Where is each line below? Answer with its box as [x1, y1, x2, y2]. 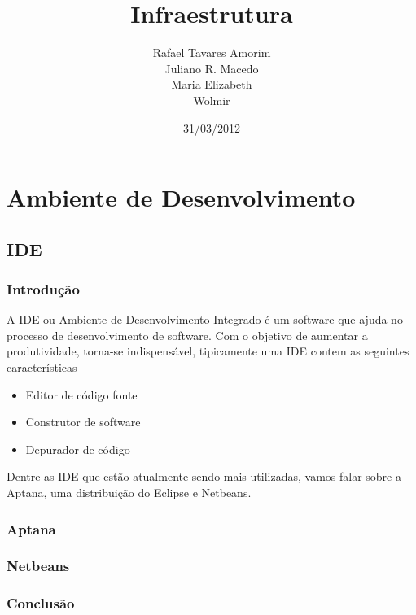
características [7, 359, 77, 376]
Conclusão [7, 593, 75, 613]
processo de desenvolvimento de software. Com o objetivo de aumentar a [7, 326, 368, 343]
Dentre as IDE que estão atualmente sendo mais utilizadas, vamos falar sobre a [7, 468, 401, 485]
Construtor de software [25, 413, 141, 430]
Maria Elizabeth [171, 76, 252, 93]
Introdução [7, 278, 80, 299]
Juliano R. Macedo [164, 59, 259, 76]
